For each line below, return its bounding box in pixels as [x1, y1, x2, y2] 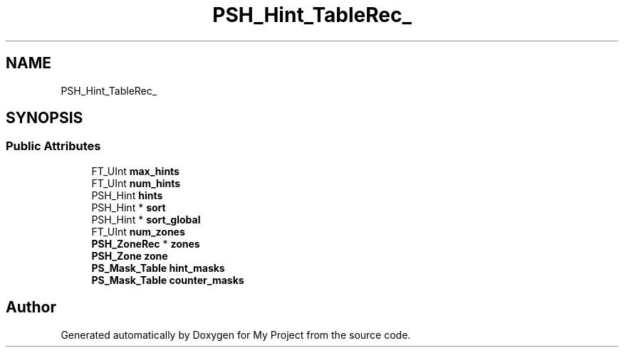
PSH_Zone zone [91, 249, 168, 262]
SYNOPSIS [6, 109, 83, 127]
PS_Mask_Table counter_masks [91, 273, 244, 286]
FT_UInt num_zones [91, 225, 185, 238]
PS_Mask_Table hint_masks [91, 261, 225, 274]
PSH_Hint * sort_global [91, 213, 201, 226]
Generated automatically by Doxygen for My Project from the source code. [61, 328, 411, 341]
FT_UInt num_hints [91, 176, 181, 189]
